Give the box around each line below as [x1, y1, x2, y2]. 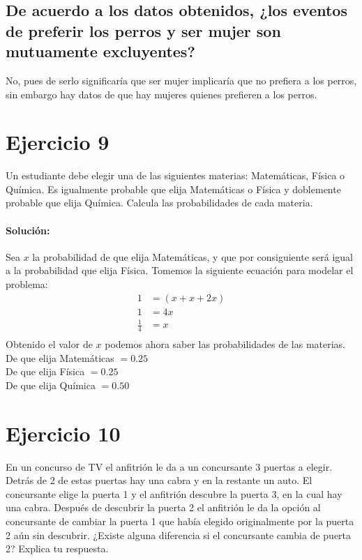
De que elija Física [6, 364, 85, 379]
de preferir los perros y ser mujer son [6, 20, 281, 41]
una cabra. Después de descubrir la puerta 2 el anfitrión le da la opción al [6, 500, 321, 515]
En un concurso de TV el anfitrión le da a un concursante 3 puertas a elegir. [6, 459, 333, 474]
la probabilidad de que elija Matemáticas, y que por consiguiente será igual [32, 249, 353, 264]
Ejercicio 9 [6, 128, 110, 156]
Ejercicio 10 [6, 418, 121, 447]
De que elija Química [6, 377, 96, 392]
